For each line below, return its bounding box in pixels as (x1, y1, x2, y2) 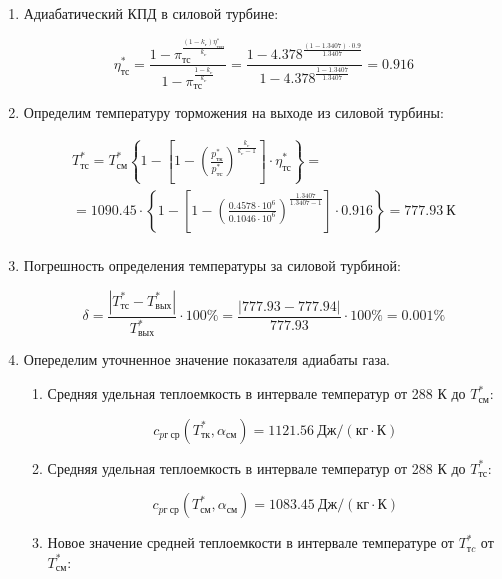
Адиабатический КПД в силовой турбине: (23, 3, 279, 23)
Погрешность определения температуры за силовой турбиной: (23, 255, 401, 276)
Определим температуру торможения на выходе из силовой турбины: (23, 102, 444, 123)
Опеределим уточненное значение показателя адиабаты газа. (23, 349, 391, 370)
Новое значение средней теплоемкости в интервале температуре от (47, 532, 454, 553)
